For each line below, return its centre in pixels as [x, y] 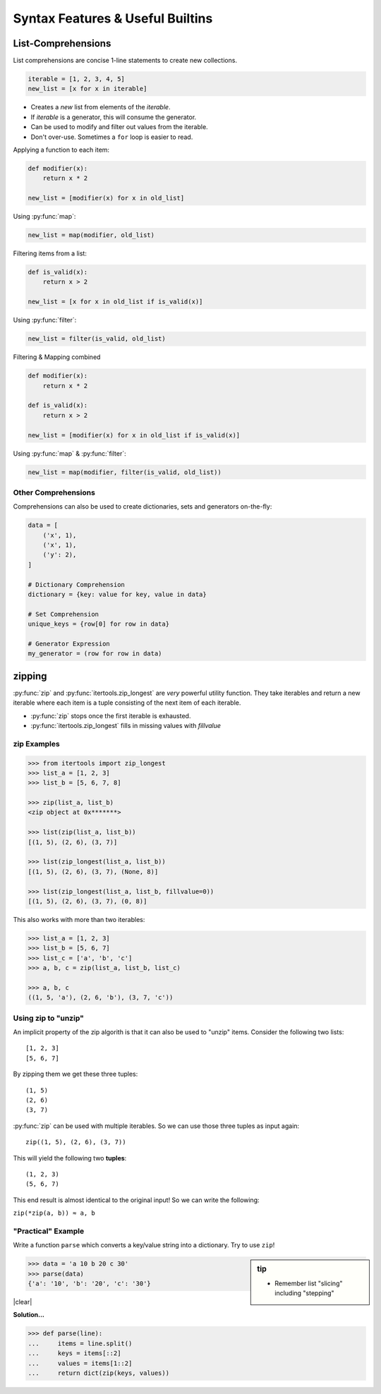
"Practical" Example [49, 1231]
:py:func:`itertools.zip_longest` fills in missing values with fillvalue [126, 725]
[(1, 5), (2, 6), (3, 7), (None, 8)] [93, 872]
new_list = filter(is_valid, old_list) [97, 339]
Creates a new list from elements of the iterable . [101, 107]
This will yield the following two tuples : [70, 1158]
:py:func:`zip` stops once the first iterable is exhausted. [111, 715]
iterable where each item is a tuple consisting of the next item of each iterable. [127, 703]
